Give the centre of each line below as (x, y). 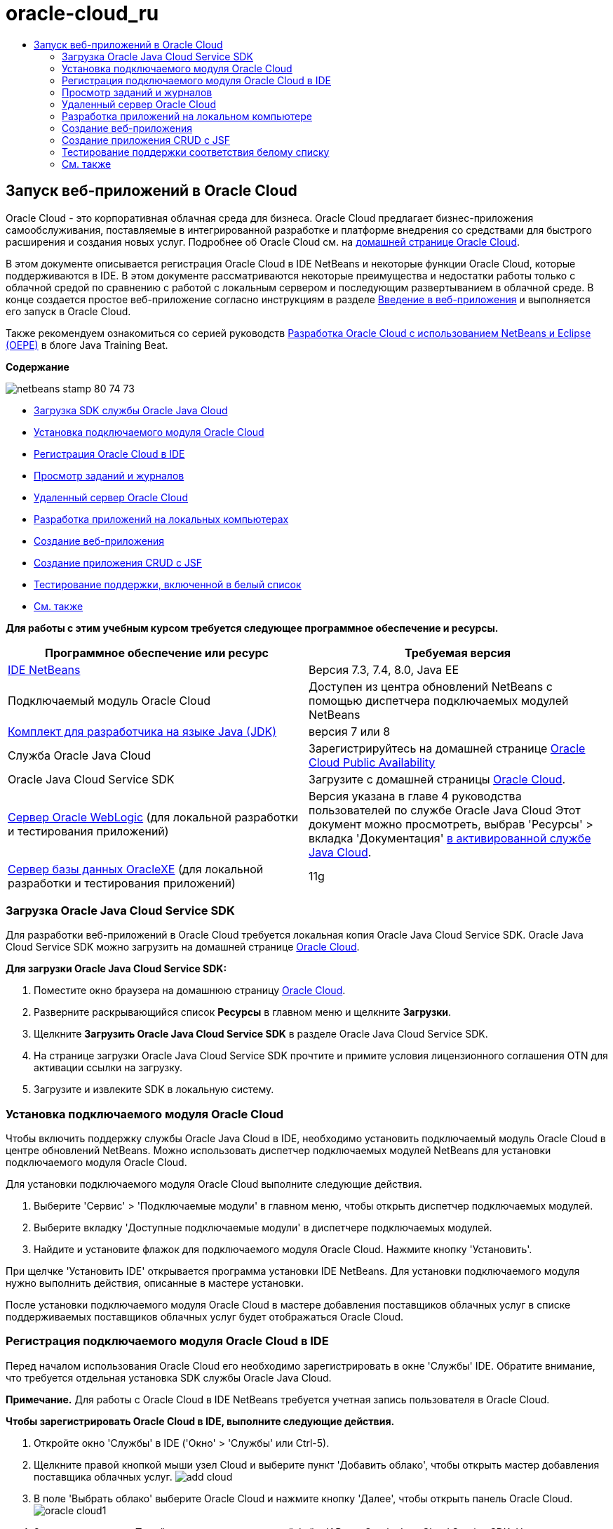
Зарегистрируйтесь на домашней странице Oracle (447, 748)
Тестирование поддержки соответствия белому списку (196, 152)
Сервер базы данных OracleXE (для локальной (136, 869)
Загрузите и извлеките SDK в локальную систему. (154, 1090)
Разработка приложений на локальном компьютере (187, 116)
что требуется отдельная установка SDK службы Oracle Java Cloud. (169, 1377)
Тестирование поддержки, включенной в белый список (168, 584)
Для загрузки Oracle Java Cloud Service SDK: (116, 969)
